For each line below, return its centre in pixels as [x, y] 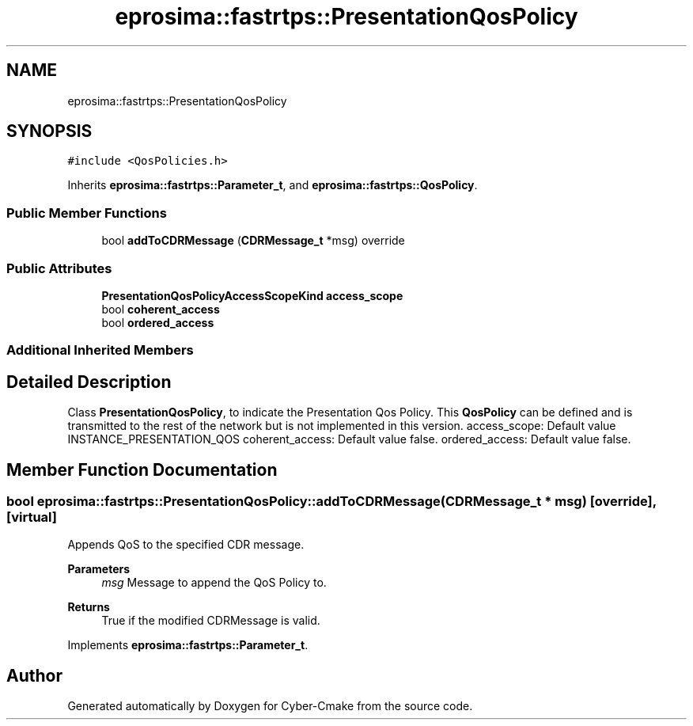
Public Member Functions [87, 213]
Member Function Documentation [142, 469]
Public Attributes [59, 268]
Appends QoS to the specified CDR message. [186, 545]
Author [34, 675]
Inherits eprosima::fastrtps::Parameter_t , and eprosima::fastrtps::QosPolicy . [273, 185]
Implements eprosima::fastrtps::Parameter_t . [188, 645]
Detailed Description [89, 382]
